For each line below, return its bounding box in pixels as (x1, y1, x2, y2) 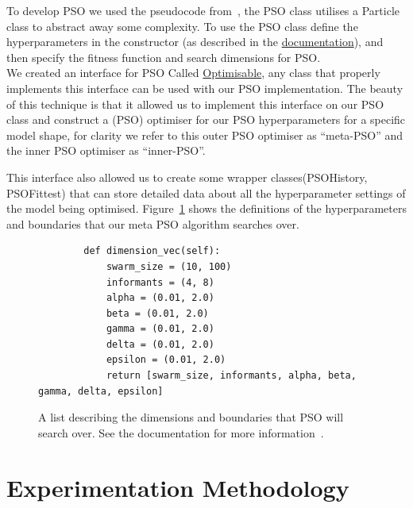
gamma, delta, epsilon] (38, 385, 164, 397)
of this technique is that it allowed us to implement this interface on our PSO (6, 95, 384, 112)
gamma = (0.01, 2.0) (106, 323, 214, 335)
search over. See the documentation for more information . (38, 424, 324, 441)
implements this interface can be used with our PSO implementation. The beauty (6, 79, 403, 96)
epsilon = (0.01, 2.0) (106, 354, 226, 366)
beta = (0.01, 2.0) (106, 307, 209, 319)
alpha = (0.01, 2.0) (106, 292, 214, 304)
